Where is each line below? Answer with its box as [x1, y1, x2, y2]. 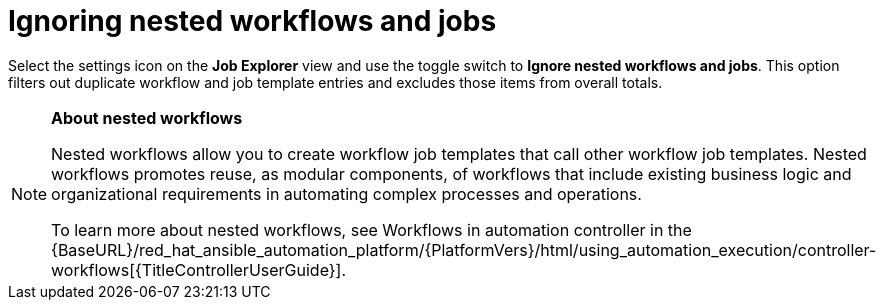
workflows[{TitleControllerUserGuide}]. [51, 259, 347, 280]
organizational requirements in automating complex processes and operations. [51, 183, 642, 204]
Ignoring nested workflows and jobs [8, 4, 497, 38]
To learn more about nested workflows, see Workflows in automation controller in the [51, 219, 692, 240]
